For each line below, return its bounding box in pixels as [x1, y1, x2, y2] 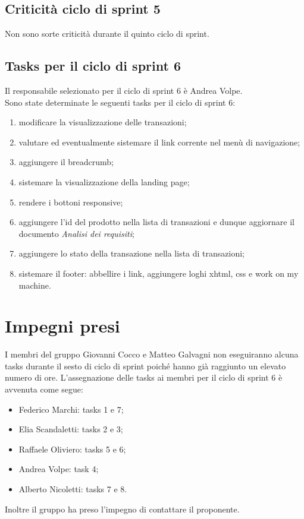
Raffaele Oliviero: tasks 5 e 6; [18, 442, 126, 455]
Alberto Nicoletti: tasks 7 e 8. [18, 483, 127, 495]
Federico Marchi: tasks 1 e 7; [18, 403, 124, 415]
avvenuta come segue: [5, 383, 83, 395]
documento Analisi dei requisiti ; [18, 227, 134, 239]
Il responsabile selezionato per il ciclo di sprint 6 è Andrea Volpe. [5, 84, 243, 96]
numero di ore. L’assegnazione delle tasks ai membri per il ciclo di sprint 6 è [5, 371, 283, 384]
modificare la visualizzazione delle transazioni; [18, 116, 187, 128]
